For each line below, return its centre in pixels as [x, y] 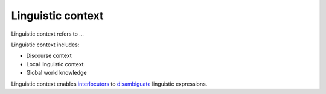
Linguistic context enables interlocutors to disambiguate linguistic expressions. [109, 84]
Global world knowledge [56, 73]
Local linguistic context [55, 64]
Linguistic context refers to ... [48, 34]
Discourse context [49, 56]
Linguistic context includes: [45, 45]
